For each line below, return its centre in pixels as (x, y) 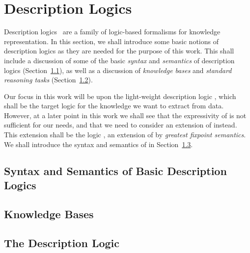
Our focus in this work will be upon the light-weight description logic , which (120, 96)
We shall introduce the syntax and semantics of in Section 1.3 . (98, 144)
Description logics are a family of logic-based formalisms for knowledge (112, 32)
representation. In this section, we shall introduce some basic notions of (111, 41)
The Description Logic (62, 242)
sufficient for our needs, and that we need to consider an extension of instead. (121, 125)
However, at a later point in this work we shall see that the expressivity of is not (125, 115)
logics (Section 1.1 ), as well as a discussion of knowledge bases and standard (118, 70)
